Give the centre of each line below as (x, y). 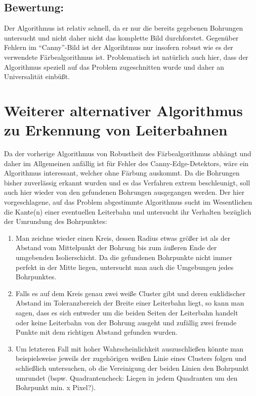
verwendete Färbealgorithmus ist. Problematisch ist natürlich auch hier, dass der (126, 57)
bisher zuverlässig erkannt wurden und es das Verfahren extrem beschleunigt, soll (127, 182)
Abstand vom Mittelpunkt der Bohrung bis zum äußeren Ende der (116, 247)
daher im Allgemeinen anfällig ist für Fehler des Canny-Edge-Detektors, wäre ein (126, 163)
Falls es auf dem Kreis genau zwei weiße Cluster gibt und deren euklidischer (130, 293)
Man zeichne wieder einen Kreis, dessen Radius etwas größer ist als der (123, 238)
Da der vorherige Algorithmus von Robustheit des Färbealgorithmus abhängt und (128, 154)
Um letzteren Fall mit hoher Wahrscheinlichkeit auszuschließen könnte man (129, 348)
